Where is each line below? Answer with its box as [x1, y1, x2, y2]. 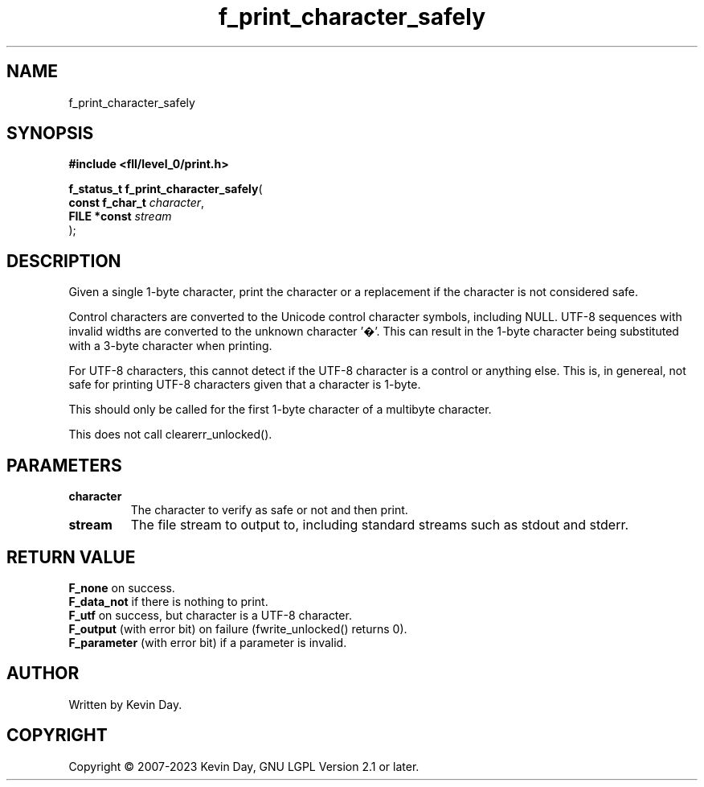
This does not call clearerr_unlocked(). [68, 427, 272, 442]
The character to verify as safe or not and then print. [130, 503, 408, 517]
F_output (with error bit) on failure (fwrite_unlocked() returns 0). [68, 621, 407, 636]
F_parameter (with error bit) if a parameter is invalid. [68, 635, 347, 649]
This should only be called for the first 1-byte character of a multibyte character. [68, 402, 492, 417]
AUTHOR [6, 663, 80, 684]
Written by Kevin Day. [68, 697, 182, 711]
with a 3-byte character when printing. [68, 339, 272, 353]
